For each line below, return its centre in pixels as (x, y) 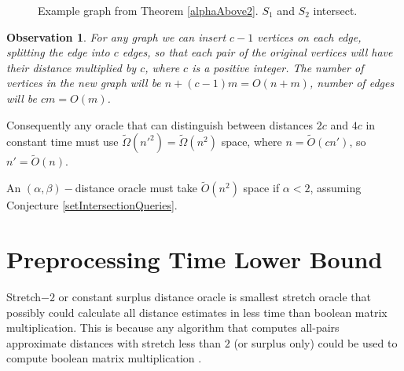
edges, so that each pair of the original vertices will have (257, 52)
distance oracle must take (136, 188)
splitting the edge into (58, 52)
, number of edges (352, 83)
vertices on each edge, (309, 36)
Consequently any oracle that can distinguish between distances (160, 124)
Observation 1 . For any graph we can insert (116, 36)
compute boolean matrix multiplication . (104, 358)
